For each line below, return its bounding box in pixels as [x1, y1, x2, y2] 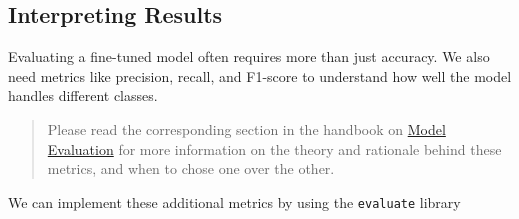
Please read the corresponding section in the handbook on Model [47, 118, 446, 139]
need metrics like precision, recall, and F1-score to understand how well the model [8, 65, 512, 86]
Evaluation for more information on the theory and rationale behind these [47, 138, 502, 159]
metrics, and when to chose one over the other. [47, 158, 335, 179]
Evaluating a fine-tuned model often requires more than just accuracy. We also [8, 46, 490, 67]
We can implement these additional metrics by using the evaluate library [8, 191, 461, 212]
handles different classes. [8, 85, 158, 106]
